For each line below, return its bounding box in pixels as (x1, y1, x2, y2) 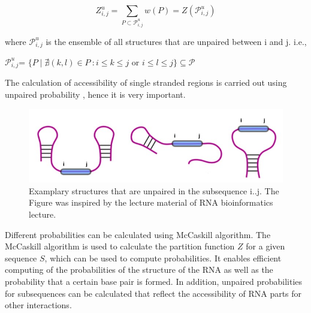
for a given (246, 240, 285, 252)
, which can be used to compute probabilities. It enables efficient (44, 251, 282, 264)
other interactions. (5, 299, 72, 311)
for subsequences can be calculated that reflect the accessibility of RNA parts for (5, 287, 302, 299)
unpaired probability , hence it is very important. (5, 88, 186, 101)
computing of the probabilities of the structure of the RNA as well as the (5, 263, 273, 276)
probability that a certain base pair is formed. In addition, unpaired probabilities (5, 275, 303, 287)
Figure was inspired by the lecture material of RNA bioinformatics (29, 196, 273, 209)
